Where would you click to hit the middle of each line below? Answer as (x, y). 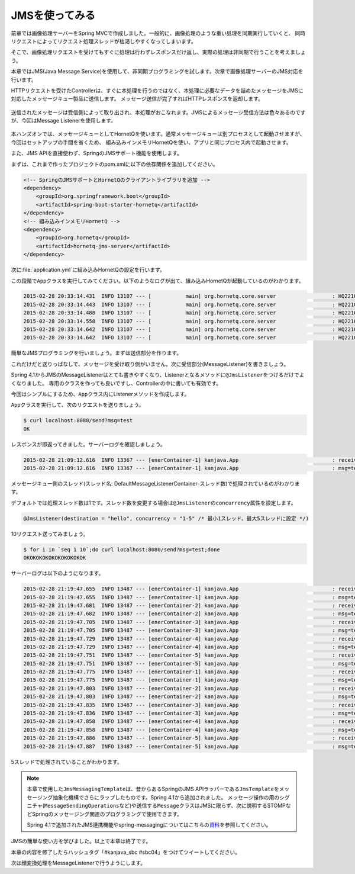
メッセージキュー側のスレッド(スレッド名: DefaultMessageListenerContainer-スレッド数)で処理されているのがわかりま (155, 484)
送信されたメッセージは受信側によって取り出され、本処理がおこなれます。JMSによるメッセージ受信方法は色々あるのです (158, 112)
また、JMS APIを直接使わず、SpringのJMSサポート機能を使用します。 (97, 153)
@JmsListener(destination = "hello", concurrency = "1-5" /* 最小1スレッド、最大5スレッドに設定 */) (166, 518)
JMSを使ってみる (53, 15)
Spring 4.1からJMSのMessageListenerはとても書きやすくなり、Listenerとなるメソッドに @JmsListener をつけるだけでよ (158, 375)
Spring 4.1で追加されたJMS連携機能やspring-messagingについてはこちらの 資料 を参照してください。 (149, 825)
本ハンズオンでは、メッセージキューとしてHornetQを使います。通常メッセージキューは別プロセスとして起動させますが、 (158, 134)
